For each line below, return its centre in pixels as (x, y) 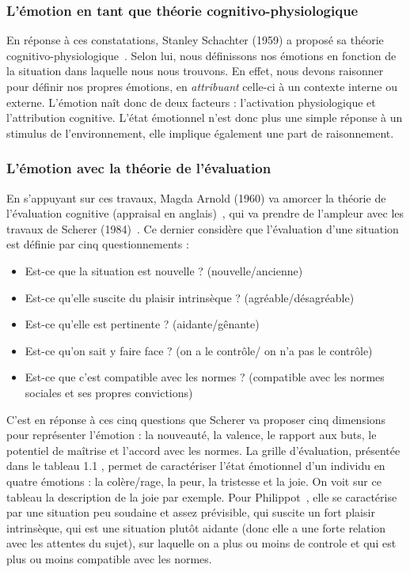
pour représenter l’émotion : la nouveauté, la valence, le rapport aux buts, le (192, 435)
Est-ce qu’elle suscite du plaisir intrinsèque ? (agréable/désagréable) (190, 297)
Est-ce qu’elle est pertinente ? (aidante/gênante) (142, 324)
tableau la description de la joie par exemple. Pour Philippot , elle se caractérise (202, 496)
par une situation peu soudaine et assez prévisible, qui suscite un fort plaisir (191, 512)
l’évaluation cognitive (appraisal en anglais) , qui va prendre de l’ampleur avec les (205, 213)
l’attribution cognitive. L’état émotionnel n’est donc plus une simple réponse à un (205, 117)
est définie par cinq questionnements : (98, 244)
